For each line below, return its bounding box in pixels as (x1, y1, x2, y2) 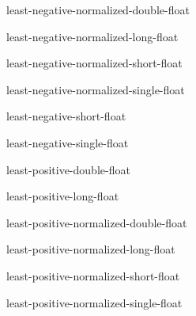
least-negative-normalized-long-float (6, 28, 179, 44)
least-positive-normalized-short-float (6, 267, 180, 284)
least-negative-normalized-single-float (6, 81, 185, 97)
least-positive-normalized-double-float (6, 214, 187, 230)
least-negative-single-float (6, 134, 129, 150)
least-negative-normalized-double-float (6, 2, 190, 17)
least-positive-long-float (6, 188, 119, 204)
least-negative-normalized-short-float (6, 55, 183, 71)
